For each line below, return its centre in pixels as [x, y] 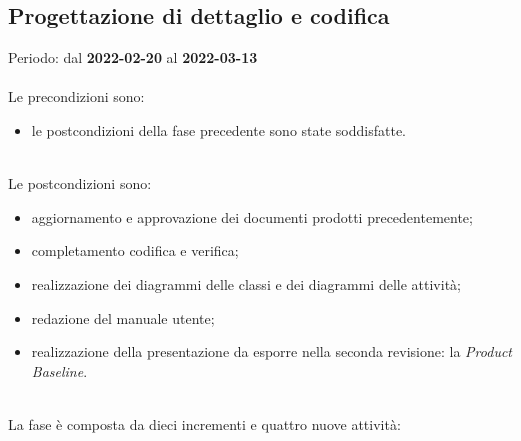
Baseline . [59, 370]
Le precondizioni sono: [76, 96]
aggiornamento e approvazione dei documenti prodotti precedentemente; [252, 216]
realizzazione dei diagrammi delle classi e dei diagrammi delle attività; [246, 283]
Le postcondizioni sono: [80, 183]
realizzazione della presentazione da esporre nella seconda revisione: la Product [271, 351]
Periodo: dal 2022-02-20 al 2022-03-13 [133, 57]
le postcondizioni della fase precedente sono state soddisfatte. [219, 129]
